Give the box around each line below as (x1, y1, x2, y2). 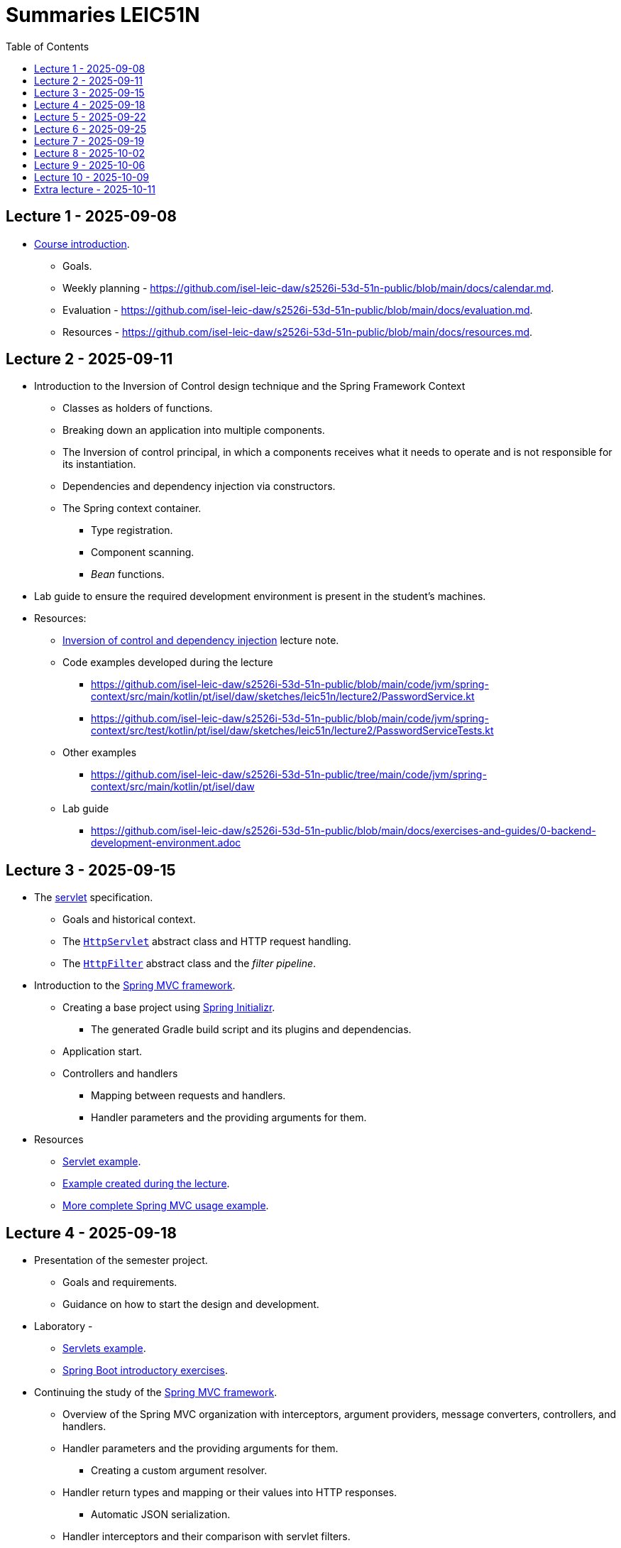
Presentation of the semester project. (34, 1254, 208, 1267)
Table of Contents (6, 40, 89, 53)
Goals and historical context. (62, 913, 196, 926)
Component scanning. (91, 546, 194, 559)
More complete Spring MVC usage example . (62, 1199, 269, 1212)
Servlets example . (62, 1342, 146, 1355)
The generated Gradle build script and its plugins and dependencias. (91, 1023, 412, 1036)
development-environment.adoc (91, 836, 241, 849)
